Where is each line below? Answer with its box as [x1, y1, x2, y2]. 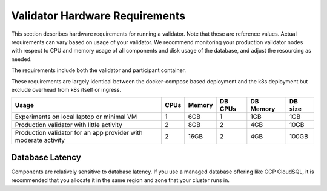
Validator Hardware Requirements [11, 9, 186, 22]
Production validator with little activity [15, 121, 122, 129]
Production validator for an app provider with [15, 129, 143, 137]
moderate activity [15, 136, 65, 144]
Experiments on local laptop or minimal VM [15, 112, 137, 121]
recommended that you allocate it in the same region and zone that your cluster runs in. [11, 176, 230, 184]
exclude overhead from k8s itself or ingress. [11, 86, 122, 93]
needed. [11, 55, 32, 63]
